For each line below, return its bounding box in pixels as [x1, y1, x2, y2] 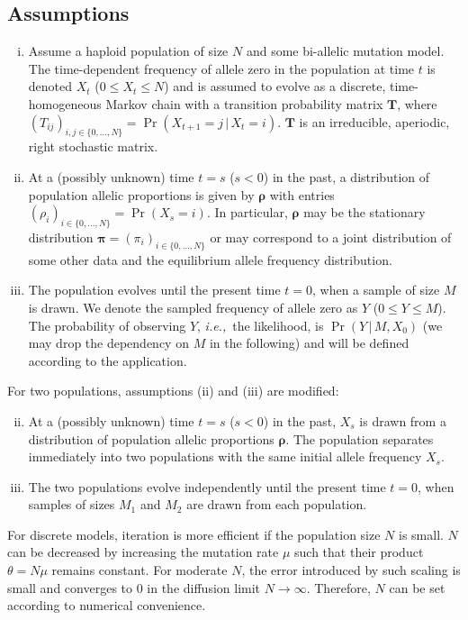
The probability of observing [28, 315, 186, 334]
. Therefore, [306, 578, 371, 597]
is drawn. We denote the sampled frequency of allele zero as [28, 297, 358, 316]
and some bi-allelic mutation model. [246, 41, 445, 60]
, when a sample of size [311, 280, 440, 299]
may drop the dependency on [28, 333, 189, 352]
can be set [389, 578, 445, 597]
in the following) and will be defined [209, 333, 409, 352]
